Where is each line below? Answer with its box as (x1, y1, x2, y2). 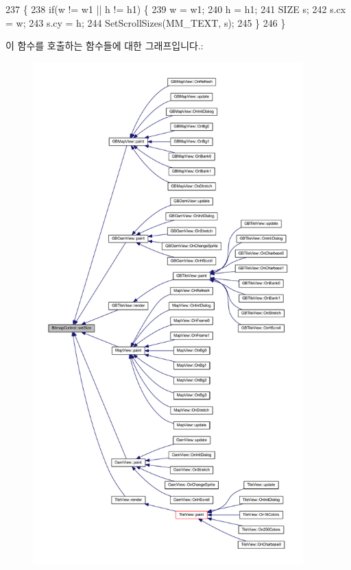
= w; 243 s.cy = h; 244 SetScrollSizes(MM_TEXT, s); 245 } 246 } (5, 15, 286, 29)
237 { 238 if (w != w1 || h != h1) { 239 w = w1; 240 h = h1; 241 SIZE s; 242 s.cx (5, 2, 346, 16)
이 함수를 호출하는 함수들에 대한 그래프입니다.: (5, 38, 204, 53)
